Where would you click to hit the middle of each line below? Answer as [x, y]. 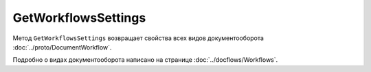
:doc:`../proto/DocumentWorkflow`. [62, 47]
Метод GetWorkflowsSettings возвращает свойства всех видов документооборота [138, 38]
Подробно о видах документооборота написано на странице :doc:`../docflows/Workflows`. [145, 60]
